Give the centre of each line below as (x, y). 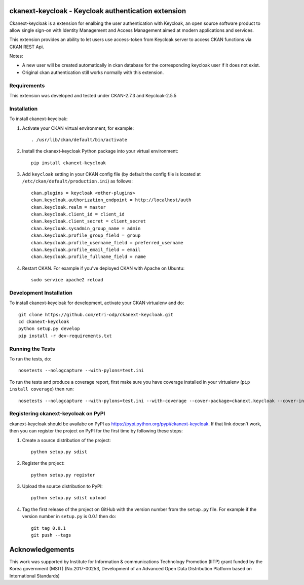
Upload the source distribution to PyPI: (62, 486)
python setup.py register (63, 475)
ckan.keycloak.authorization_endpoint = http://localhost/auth (111, 200)
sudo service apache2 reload (67, 280)
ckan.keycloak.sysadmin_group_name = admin (86, 228)
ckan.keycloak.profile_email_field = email (86, 250)
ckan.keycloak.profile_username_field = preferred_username (107, 243)
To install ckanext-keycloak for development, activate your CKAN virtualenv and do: (97, 303)
